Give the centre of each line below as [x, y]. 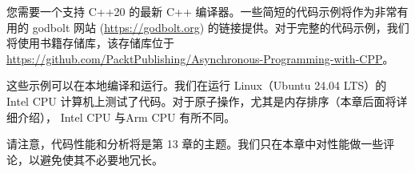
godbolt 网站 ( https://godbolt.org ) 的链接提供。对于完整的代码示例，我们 [221, 27]
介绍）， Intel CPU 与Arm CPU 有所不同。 [126, 117]
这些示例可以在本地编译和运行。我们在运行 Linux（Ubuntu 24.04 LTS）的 [197, 85]
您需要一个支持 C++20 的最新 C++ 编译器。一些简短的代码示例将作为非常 [202, 11]
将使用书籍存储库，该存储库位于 [90, 43]
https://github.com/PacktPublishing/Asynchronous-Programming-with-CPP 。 [200, 58]
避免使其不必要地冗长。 [101, 159]
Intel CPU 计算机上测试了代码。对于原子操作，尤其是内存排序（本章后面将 [202, 101]
